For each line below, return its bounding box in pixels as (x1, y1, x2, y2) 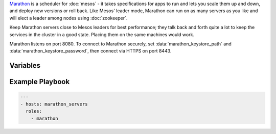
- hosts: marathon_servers (20, 101, 88, 107)
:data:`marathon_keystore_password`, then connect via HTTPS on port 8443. (9, 48, 172, 54)
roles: (26, 109, 42, 114)
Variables (9, 61, 41, 70)
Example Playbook (9, 77, 70, 86)
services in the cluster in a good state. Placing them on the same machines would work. (9, 31, 194, 38)
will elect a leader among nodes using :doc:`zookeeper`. (9, 15, 128, 21)
